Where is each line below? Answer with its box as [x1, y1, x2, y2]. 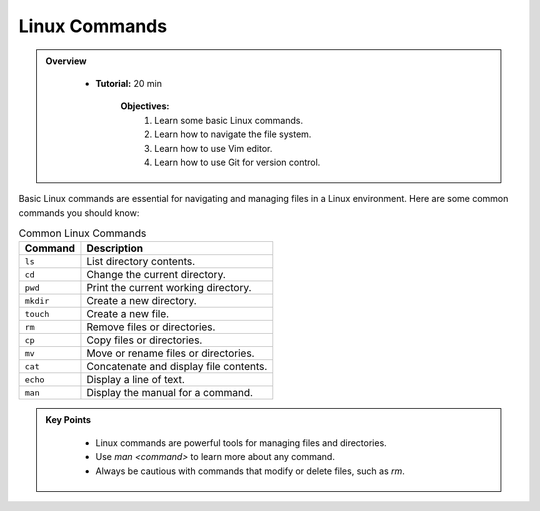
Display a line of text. [86, 373, 185, 387]
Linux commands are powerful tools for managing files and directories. [95, 436, 387, 449]
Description [86, 241, 144, 255]
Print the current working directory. [86, 281, 252, 295]
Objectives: [120, 100, 170, 112]
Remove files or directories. [86, 320, 216, 334]
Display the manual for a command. [86, 386, 254, 400]
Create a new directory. [86, 294, 197, 308]
